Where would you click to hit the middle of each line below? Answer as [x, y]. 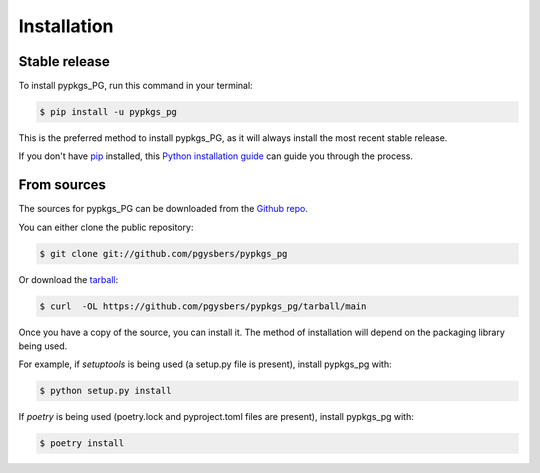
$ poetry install [82, 443]
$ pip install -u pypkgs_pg [108, 112]
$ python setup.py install [105, 391]
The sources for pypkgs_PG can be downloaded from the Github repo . [163, 209]
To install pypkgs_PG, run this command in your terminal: [136, 86]
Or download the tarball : [68, 279]
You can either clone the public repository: [106, 227]
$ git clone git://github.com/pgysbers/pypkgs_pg [163, 253]
